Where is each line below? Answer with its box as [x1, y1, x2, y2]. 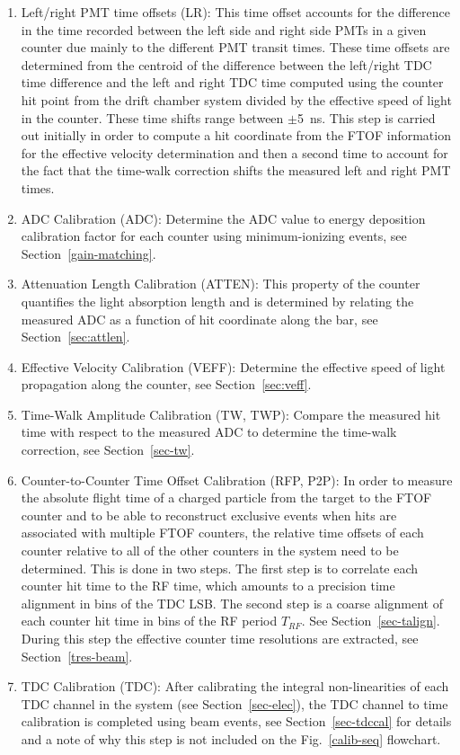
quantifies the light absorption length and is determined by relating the [21, 291, 414, 310]
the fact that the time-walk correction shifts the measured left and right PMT [21, 161, 451, 180]
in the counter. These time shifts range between [21, 108, 284, 127]
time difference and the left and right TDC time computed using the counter [21, 73, 444, 92]
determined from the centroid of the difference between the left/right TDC [21, 55, 432, 74]
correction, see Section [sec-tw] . [21, 440, 195, 459]
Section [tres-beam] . [21, 646, 133, 665]
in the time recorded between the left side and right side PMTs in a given [21, 20, 427, 39]
